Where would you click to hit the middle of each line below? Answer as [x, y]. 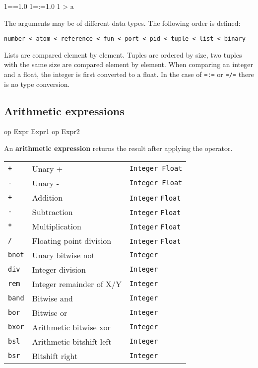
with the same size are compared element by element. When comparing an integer [129, 64]
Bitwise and [52, 298]
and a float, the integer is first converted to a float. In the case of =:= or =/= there [129, 74]
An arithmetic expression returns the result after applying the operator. [118, 148]
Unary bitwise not [63, 255]
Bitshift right [55, 356]
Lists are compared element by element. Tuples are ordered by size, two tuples [123, 54]
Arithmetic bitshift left [72, 341]
